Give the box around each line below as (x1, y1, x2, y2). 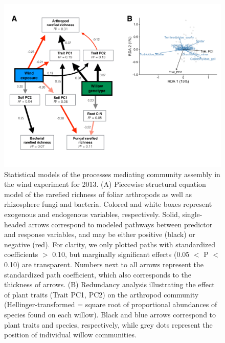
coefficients (4, 249, 38, 260)
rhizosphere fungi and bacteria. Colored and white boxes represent (4, 199, 212, 209)
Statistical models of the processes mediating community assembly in (4, 168, 220, 179)
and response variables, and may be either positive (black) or (4, 229, 195, 240)
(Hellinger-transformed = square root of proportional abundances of (4, 299, 217, 310)
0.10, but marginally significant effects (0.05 (52, 249, 190, 260)
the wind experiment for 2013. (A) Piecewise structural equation (4, 179, 206, 189)
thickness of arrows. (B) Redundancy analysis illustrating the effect (4, 279, 215, 290)
